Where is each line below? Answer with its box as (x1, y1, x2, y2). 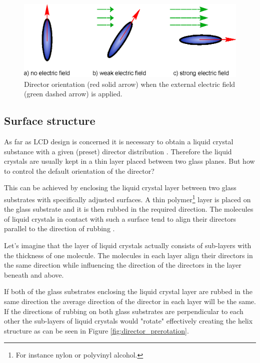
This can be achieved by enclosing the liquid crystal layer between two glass (4, 182, 236, 193)
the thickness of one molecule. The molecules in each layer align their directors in (4, 250, 253, 260)
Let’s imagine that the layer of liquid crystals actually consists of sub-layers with (4, 240, 251, 251)
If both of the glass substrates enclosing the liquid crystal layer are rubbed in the (4, 286, 252, 297)
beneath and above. (4, 269, 64, 280)
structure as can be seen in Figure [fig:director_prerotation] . (4, 325, 189, 336)
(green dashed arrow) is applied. (24, 88, 122, 99)
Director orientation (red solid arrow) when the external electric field (24, 78, 235, 89)
